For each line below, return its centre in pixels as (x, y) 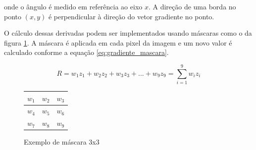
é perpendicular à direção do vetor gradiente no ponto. (131, 16)
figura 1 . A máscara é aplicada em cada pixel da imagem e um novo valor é (118, 42)
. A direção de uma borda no (192, 6)
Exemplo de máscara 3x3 (62, 142)
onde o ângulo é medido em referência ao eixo (73, 6)
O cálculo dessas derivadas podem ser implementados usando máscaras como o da (128, 33)
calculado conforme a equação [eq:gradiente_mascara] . (86, 52)
